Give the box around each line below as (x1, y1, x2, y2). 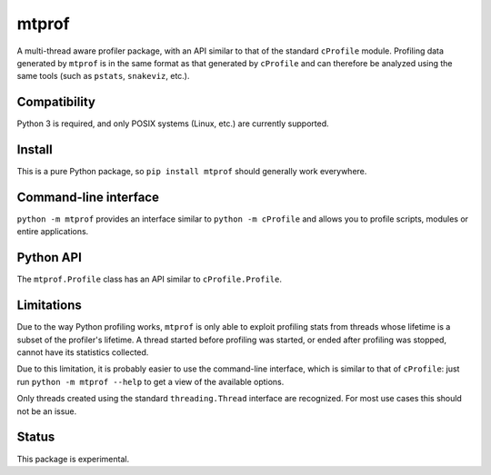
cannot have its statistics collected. (16, 347, 149, 358)
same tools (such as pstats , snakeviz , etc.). (16, 71, 190, 82)
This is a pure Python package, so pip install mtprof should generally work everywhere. (16, 166, 367, 177)
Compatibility (16, 94, 95, 110)
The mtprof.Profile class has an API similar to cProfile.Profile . (16, 273, 282, 285)
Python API (16, 250, 82, 265)
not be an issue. (16, 405, 77, 417)
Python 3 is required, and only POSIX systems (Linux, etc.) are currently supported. (16, 118, 329, 129)
